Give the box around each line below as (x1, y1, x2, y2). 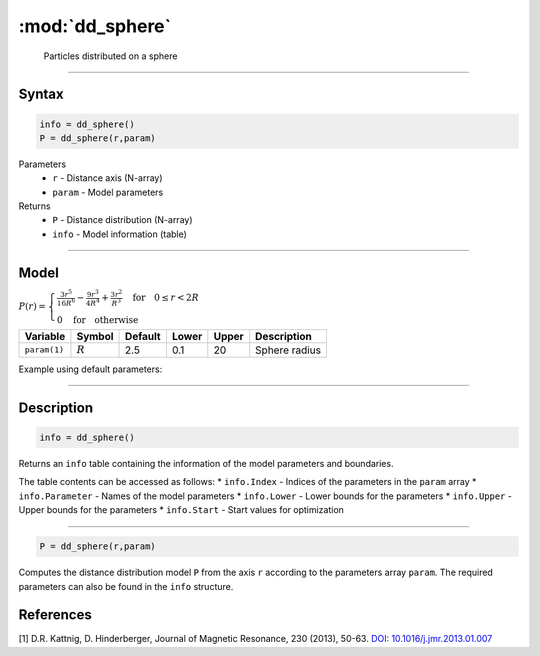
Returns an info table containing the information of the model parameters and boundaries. (18, 458, 394, 470)
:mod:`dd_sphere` (18, 15, 172, 37)
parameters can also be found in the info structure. (18, 580, 234, 592)
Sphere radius (255, 343, 322, 357)
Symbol (76, 329, 114, 343)
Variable (24, 329, 66, 343)
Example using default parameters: (18, 363, 163, 375)
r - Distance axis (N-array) (52, 172, 164, 184)
